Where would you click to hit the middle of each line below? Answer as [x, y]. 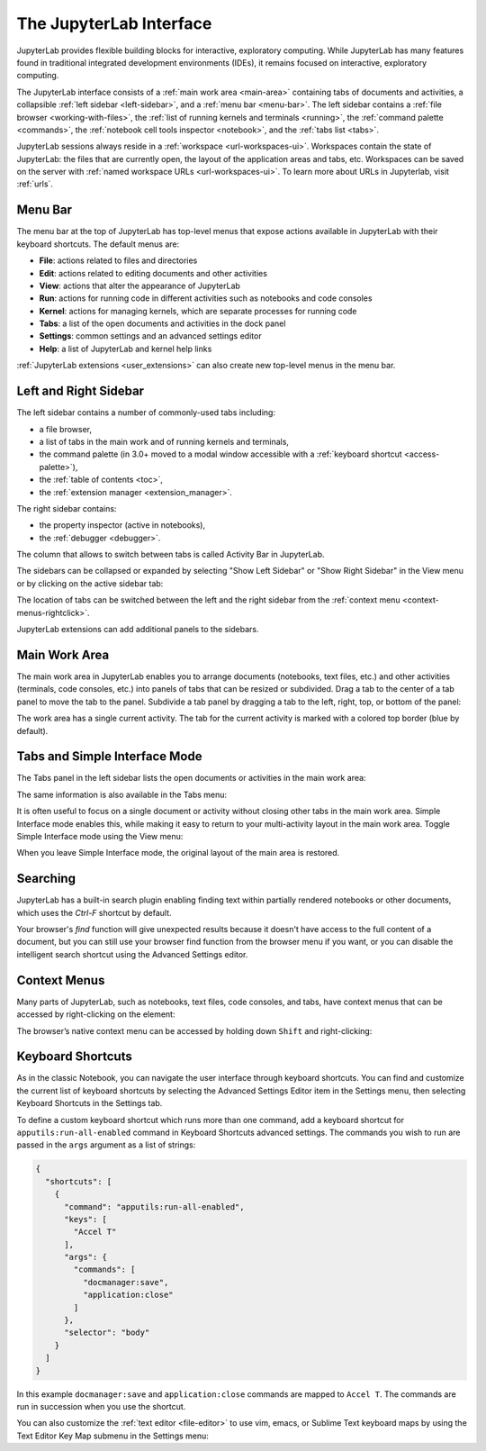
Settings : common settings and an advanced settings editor [150, 336]
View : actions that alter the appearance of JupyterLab [139, 286]
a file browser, [66, 429]
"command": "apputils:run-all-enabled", [154, 1206]
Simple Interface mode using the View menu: [100, 836]
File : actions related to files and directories [118, 260]
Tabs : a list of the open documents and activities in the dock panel [162, 323]
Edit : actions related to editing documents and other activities [153, 273]
